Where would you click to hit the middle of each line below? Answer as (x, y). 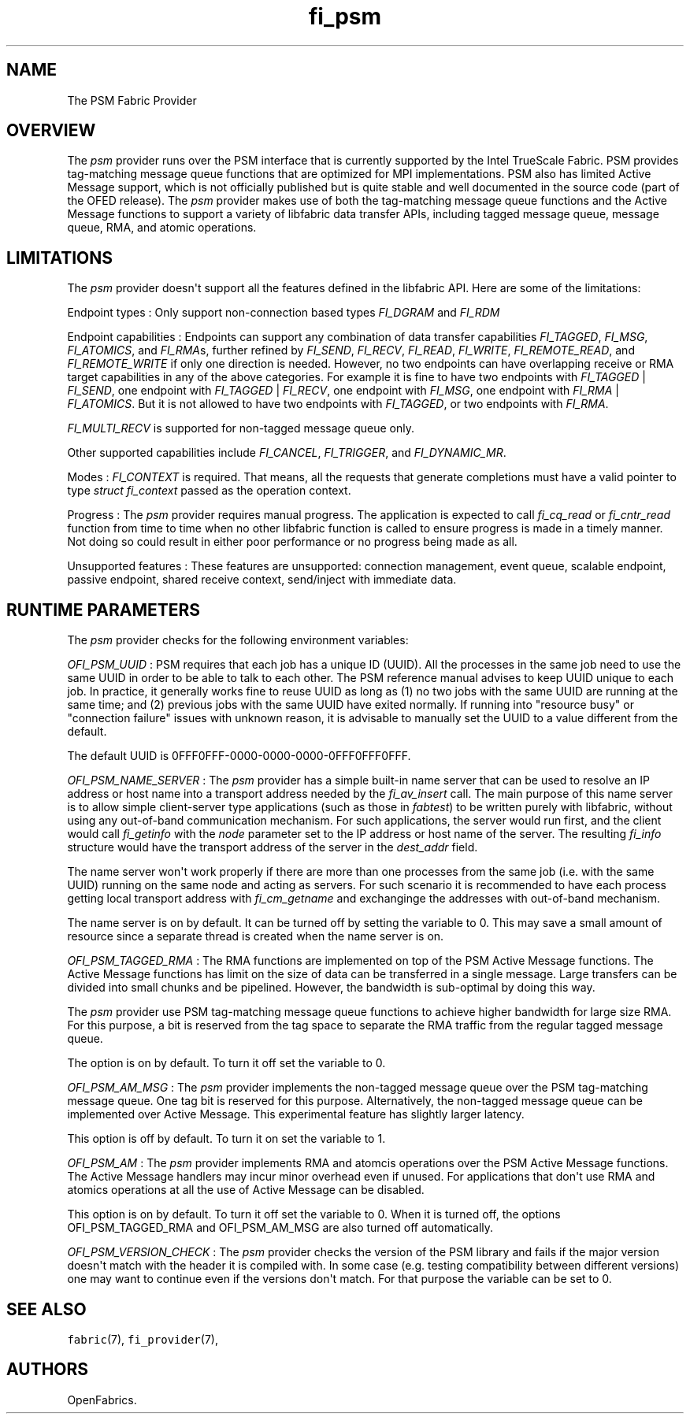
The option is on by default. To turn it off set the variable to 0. (226, 1063)
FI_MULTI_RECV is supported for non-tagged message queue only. (241, 428)
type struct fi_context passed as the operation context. (209, 491)
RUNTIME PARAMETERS (104, 610)
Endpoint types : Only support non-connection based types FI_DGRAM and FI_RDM (284, 313)
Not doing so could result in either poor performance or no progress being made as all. (292, 542)
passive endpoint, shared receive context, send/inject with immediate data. (262, 580)
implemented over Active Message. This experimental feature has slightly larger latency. (296, 1114)
